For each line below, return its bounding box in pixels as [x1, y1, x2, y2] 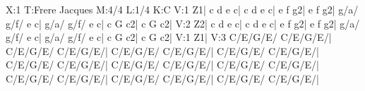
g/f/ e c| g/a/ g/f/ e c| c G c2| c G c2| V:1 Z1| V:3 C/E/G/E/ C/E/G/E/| [6, 30, 332, 44]
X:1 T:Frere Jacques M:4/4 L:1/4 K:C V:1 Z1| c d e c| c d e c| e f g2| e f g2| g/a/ [6, 2, 359, 16]
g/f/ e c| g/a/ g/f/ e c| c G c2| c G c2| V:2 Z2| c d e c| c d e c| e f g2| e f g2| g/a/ [6, 16, 360, 30]
